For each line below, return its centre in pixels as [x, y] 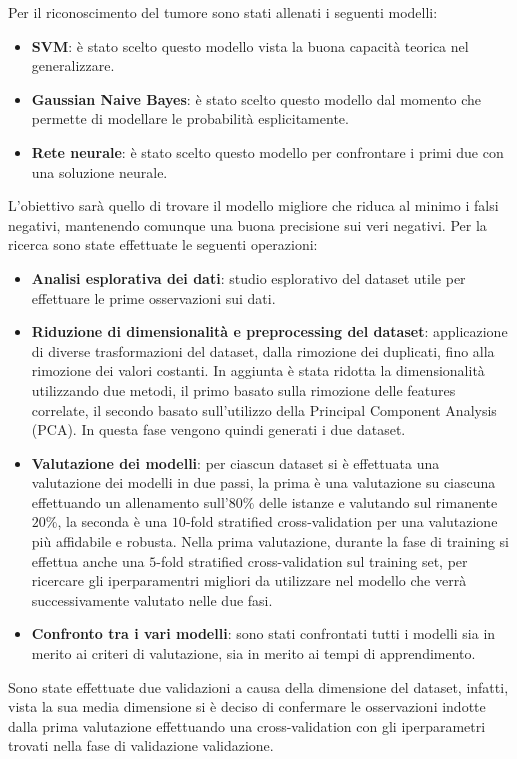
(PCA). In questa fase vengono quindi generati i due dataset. [218, 429]
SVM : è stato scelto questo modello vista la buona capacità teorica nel [250, 45]
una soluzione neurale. [99, 171]
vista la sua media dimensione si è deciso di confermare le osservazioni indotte [247, 706]
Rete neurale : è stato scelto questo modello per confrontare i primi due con [267, 151]
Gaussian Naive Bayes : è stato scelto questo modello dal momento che [256, 98]
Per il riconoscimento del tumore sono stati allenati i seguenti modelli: [223, 12]
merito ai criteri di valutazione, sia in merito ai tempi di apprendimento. [253, 653]
